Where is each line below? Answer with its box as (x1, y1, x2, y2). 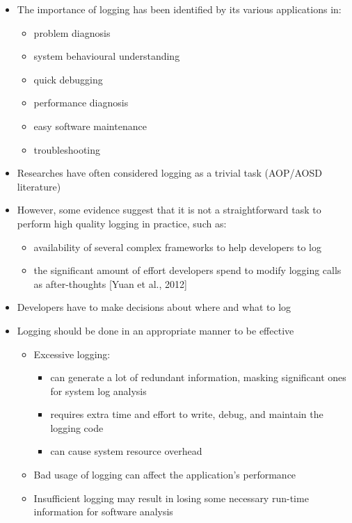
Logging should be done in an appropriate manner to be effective (17, 323, 294, 337)
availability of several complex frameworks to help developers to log (33, 239, 321, 254)
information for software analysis (33, 504, 173, 519)
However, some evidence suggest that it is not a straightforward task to (17, 202, 321, 217)
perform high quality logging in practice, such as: (17, 216, 227, 230)
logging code (50, 420, 104, 435)
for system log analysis (50, 383, 147, 398)
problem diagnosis (33, 25, 111, 40)
